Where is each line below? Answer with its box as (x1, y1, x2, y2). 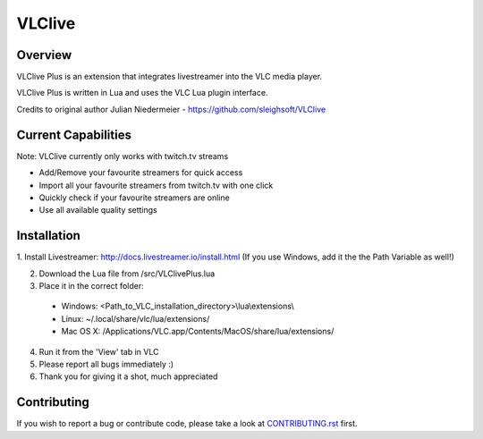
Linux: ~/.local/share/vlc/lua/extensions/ (61, 313, 210, 324)
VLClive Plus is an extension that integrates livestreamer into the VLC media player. (16, 72, 322, 82)
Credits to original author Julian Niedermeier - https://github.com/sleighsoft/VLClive (16, 104, 326, 114)
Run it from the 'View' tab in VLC (38, 346, 159, 357)
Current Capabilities (16, 127, 131, 142)
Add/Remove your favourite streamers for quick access (38, 167, 243, 178)
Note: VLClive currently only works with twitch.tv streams (16, 150, 229, 161)
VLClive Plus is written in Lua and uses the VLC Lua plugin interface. (16, 88, 268, 98)
